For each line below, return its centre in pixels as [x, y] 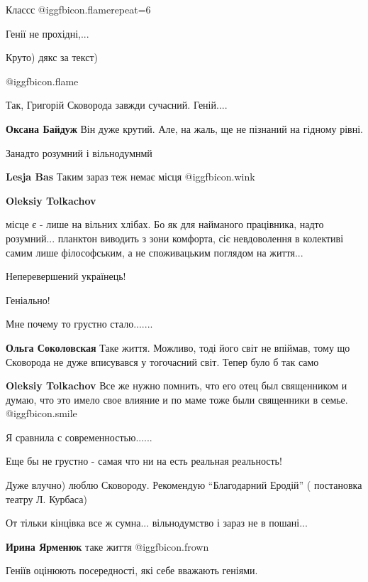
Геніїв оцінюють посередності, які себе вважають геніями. [132, 570]
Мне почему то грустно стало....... [79, 324]
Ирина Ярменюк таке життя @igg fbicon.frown [107, 546]
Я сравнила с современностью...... [79, 437]
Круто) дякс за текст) [52, 57]
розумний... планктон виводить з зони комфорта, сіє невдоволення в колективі [175, 238]
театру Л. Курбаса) [46, 499]
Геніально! [28, 300]
